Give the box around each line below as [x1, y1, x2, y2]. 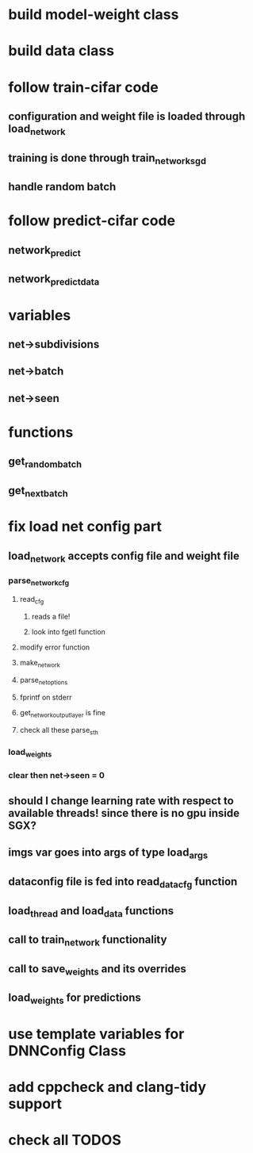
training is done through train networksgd [8, 151, 206, 167]
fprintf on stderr [19, 692, 72, 702]
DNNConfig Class [8, 1041, 127, 1059]
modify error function [19, 642, 90, 652]
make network [19, 658, 61, 669]
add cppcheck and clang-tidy [8, 1078, 207, 1096]
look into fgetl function [31, 627, 105, 637]
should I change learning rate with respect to [8, 794, 234, 807]
